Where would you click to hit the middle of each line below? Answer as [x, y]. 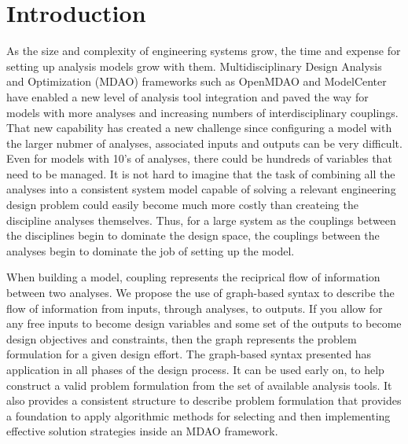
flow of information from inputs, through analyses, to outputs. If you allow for [195, 308]
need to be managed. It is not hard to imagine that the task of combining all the [201, 173]
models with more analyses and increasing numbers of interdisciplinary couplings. [202, 112]
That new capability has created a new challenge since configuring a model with [199, 128]
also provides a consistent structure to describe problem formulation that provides [204, 400]
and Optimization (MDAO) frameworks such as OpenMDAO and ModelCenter [197, 81]
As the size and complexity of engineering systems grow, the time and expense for [204, 51]
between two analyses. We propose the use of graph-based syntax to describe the [200, 293]
